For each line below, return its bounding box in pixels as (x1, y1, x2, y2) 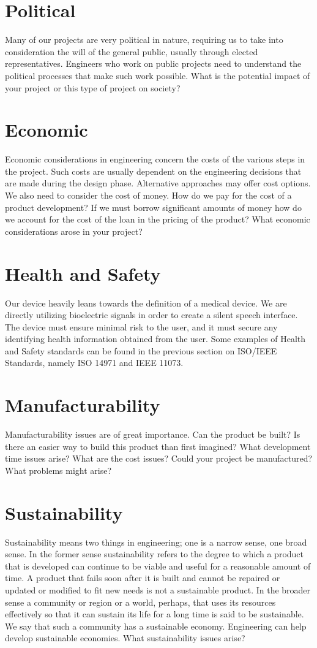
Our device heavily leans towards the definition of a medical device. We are (5, 296, 287, 309)
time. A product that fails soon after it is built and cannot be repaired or (5, 571, 280, 584)
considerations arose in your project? (5, 224, 143, 237)
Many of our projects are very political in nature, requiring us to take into (5, 33, 283, 46)
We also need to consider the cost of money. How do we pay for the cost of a (5, 189, 292, 201)
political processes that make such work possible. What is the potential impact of (5, 69, 310, 82)
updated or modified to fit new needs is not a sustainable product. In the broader (5, 584, 311, 597)
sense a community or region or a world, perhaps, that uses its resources (5, 595, 276, 608)
